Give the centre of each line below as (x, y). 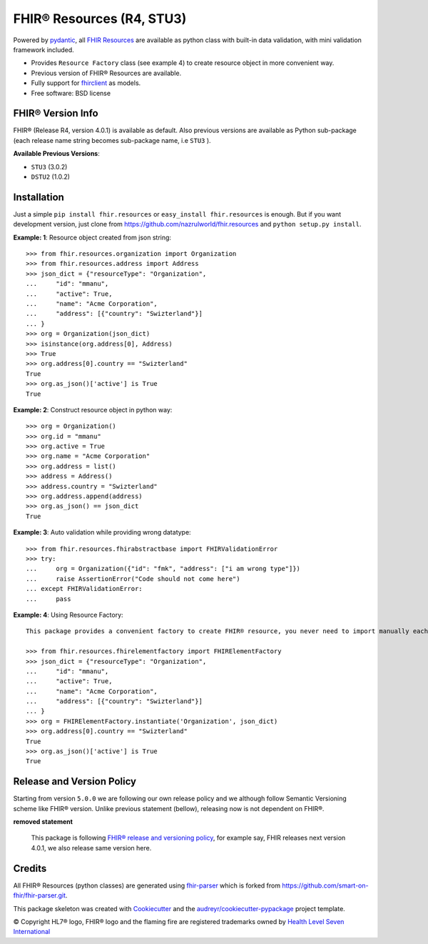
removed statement (43, 822)
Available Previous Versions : (56, 154)
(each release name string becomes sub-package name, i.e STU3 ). (112, 140)
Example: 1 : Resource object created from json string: (92, 237)
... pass (49, 599)
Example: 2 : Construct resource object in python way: (93, 409)
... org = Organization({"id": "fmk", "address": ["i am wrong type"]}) (163, 569)
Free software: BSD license (71, 93)
